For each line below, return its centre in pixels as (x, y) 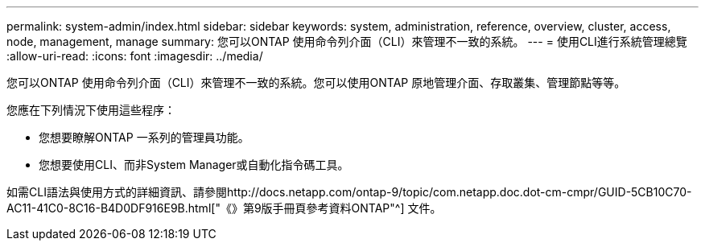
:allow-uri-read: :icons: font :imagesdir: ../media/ (135, 56)
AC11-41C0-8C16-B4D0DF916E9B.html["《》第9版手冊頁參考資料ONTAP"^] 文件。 (224, 208)
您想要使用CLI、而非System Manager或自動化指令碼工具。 (194, 165)
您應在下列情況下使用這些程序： (91, 110)
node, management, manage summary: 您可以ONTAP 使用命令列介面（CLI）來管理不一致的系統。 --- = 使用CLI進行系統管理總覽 (347, 41)
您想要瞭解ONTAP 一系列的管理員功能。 (144, 137)
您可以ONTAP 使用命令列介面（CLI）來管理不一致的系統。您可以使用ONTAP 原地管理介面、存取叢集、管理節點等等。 (316, 82)
